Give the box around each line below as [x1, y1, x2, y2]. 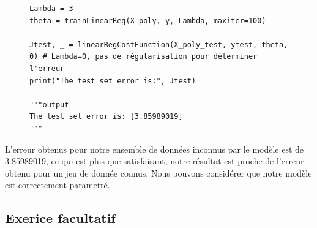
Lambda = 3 [29, 4, 73, 13]
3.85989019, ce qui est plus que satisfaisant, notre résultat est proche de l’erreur [5, 154, 304, 167]
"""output [29, 100, 69, 109]
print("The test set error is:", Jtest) [29, 76, 196, 85]
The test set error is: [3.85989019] [29, 112, 183, 121]
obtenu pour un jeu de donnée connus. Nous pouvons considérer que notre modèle [5, 166, 312, 179]
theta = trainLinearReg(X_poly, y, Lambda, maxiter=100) [29, 16, 266, 25]
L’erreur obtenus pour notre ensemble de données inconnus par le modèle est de [5, 142, 304, 155]
